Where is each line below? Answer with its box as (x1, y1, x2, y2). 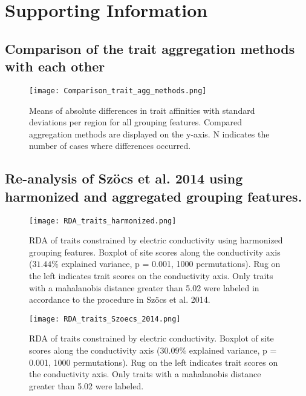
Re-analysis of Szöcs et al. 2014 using (5, 169, 243, 188)
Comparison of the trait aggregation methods (5, 39, 295, 58)
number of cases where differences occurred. (29, 139, 191, 152)
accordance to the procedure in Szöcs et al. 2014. (29, 293, 210, 306)
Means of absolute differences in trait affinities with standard (29, 104, 255, 116)
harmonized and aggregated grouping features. (5, 186, 302, 205)
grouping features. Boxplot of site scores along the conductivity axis (29, 245, 281, 258)
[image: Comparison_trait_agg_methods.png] (29, 86, 207, 95)
